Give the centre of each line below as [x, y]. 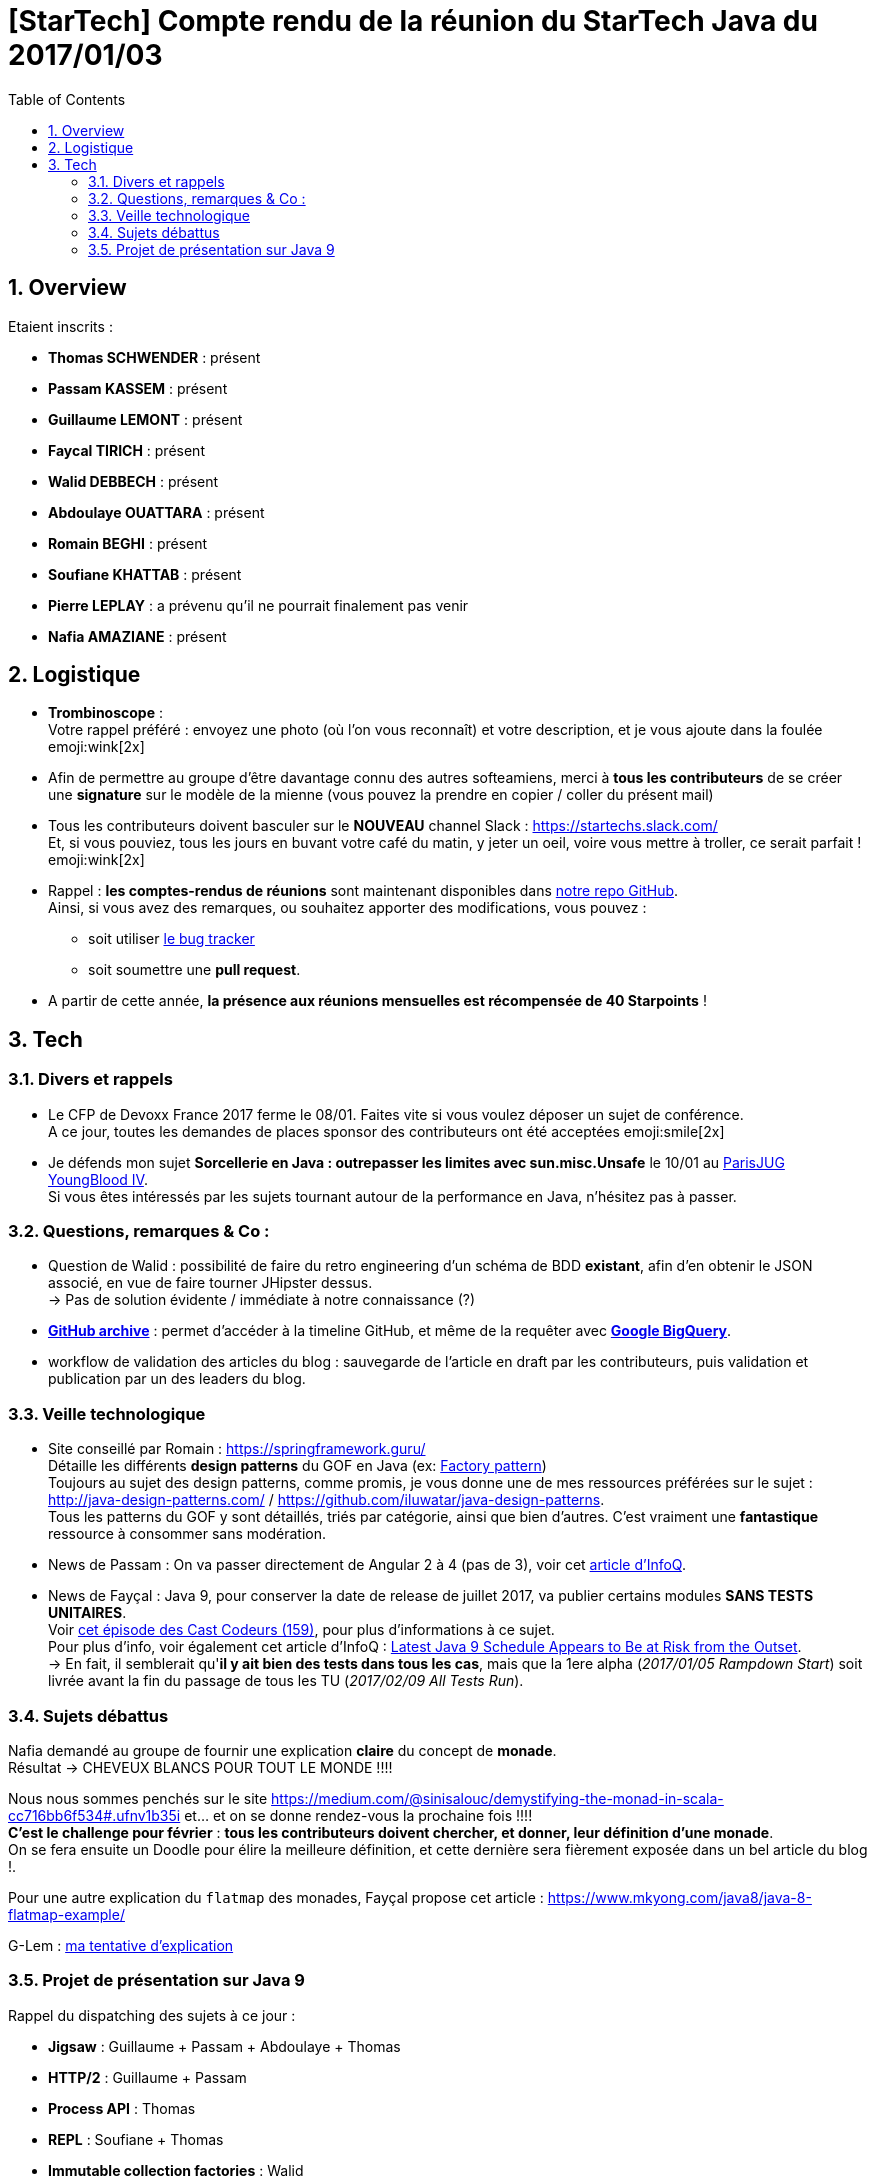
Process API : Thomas [122, 2108]
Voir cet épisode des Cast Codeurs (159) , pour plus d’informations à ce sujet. [301, 1630]
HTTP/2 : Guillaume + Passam [147, 2077]
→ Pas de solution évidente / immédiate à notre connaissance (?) [261, 1300]
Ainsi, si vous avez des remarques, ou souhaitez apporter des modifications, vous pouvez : [347, 908]
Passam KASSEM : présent [138, 388]
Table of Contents [67, 99]
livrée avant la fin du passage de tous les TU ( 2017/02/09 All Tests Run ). [286, 1681]
